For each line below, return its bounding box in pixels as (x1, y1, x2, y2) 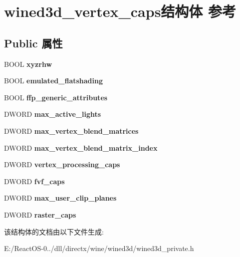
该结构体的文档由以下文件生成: (4, 226, 104, 237)
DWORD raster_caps (4, 209, 76, 220)
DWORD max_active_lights (4, 109, 101, 119)
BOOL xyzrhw (4, 58, 52, 69)
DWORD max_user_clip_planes (4, 193, 117, 203)
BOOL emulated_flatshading (4, 75, 103, 86)
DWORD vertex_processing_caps (4, 159, 120, 170)
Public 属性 (4, 35, 63, 50)
